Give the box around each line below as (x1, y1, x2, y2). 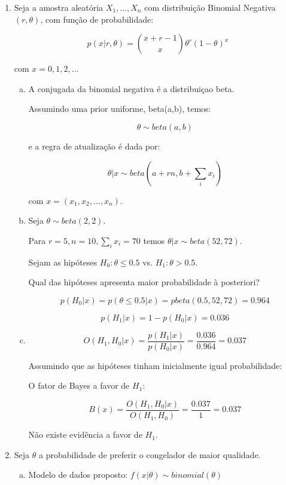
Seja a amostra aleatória (14, 1, 104, 13)
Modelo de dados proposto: (28, 468, 128, 481)
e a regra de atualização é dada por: (28, 139, 160, 152)
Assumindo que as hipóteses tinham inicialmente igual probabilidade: (28, 359, 282, 371)
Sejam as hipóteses (28, 255, 98, 268)
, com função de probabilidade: (40, 13, 154, 25)
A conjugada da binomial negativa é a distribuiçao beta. (28, 82, 235, 94)
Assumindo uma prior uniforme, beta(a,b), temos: (28, 102, 211, 115)
